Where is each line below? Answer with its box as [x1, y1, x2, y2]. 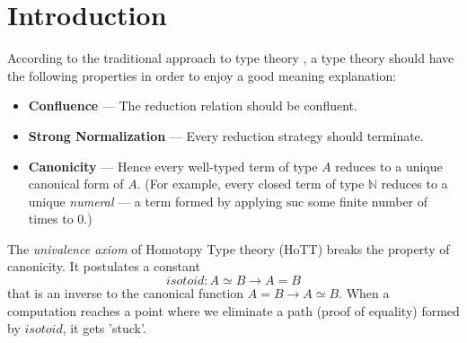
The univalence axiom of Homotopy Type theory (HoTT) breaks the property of [7, 239, 450, 258]
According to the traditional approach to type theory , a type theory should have [7, 48, 454, 67]
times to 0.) [28, 209, 93, 228]
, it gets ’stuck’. [62, 319, 146, 338]
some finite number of [307, 191, 428, 210]
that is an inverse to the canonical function [7, 284, 244, 303]
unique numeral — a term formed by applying [28, 191, 283, 210]
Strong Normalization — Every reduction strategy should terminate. [28, 126, 424, 145]
